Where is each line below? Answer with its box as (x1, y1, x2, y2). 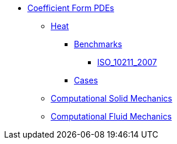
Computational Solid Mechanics (51, 93, 172, 103)
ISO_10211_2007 (97, 57, 157, 67)
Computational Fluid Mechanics (51, 111, 172, 121)
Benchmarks (74, 39, 122, 49)
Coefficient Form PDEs (27, 3, 114, 13)
